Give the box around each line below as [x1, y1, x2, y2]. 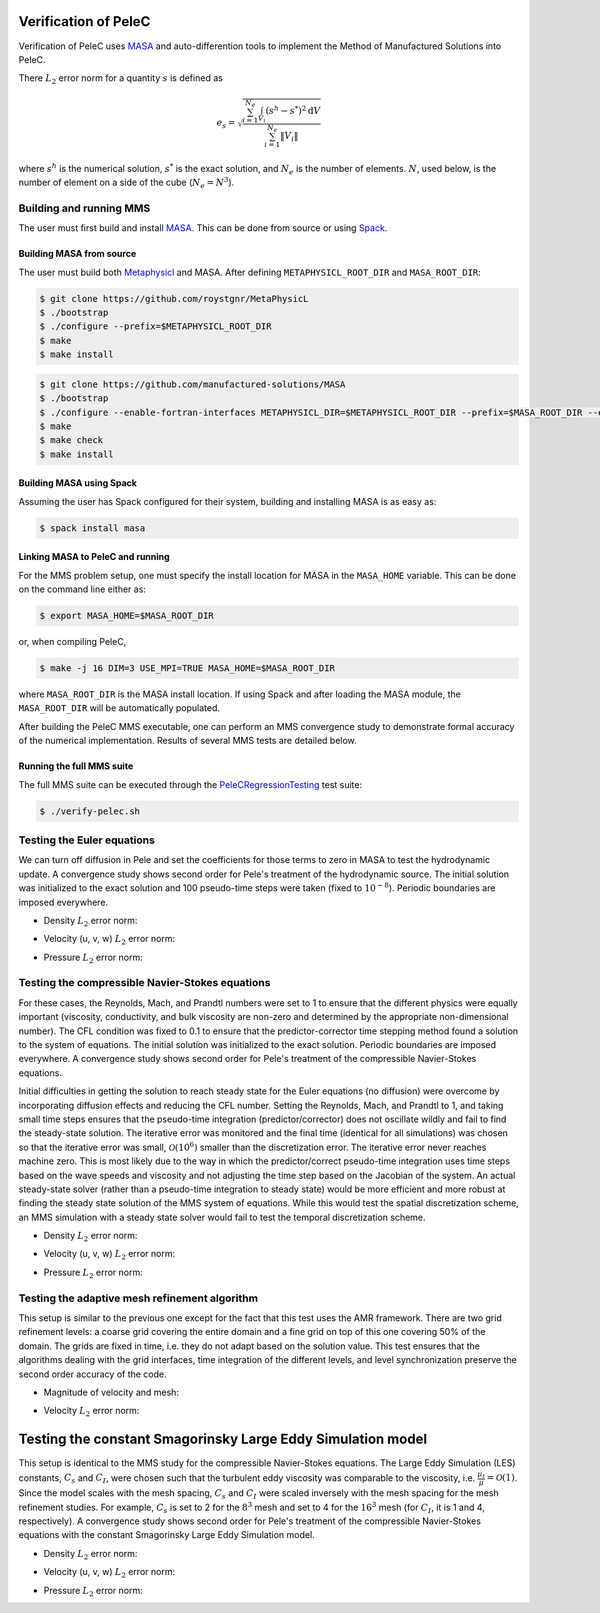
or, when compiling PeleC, [18, 636, 127, 648]
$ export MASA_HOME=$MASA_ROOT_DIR [39, 610, 214, 622]
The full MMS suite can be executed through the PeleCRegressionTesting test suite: [18, 778, 363, 790]
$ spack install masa [39, 522, 146, 534]
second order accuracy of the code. [18, 1368, 167, 1380]
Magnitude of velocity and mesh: [43, 1386, 180, 1398]
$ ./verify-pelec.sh [39, 805, 140, 817]
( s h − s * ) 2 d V [265, 103, 321, 117]
